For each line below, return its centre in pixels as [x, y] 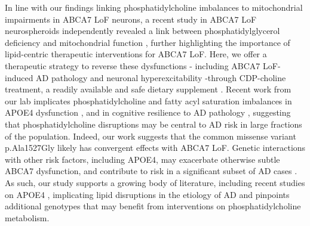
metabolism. [27, 217]
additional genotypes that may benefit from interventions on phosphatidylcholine [153, 206]
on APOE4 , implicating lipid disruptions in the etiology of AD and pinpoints [147, 194]
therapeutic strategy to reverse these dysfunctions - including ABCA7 [133, 65]
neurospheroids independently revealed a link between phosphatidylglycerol [142, 31]
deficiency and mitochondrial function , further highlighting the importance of [148, 42]
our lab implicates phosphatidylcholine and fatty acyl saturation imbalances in [148, 100]
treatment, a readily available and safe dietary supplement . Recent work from [148, 89]
